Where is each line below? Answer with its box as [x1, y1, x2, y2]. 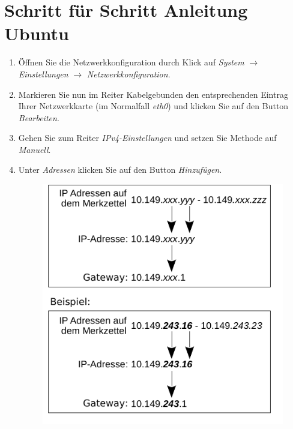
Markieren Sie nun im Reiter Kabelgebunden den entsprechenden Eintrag [18, 88, 288, 100]
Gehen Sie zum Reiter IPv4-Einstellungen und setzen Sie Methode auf [18, 131, 277, 144]
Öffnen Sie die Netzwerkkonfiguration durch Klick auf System [18, 56, 244, 68]
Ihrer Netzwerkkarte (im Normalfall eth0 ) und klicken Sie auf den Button [18, 100, 289, 112]
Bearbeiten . [18, 111, 59, 124]
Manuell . [18, 143, 51, 155]
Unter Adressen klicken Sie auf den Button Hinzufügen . [18, 163, 222, 176]
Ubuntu [4, 21, 69, 46]
